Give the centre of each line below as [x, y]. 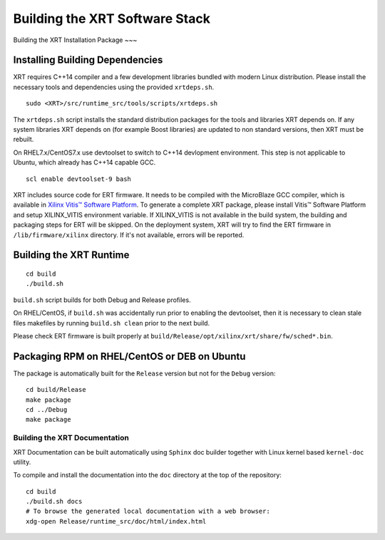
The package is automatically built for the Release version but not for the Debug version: [144, 373]
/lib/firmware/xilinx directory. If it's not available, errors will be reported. [129, 234]
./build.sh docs [54, 502]
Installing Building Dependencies [88, 60]
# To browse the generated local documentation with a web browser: [148, 512]
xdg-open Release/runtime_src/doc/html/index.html [116, 521]
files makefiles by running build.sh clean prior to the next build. [112, 323]
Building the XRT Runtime [71, 255]
